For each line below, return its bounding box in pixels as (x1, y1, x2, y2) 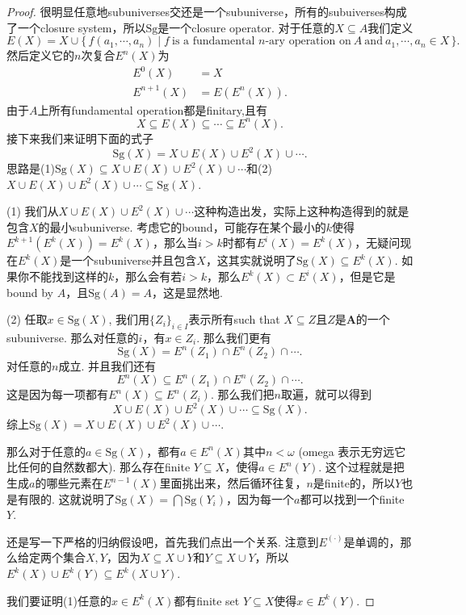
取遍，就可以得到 (280, 386, 372, 403)
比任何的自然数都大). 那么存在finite (6, 458, 191, 475)
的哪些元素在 (35, 475, 103, 492)
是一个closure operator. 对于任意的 (157, 19, 335, 36)
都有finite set (174, 592, 240, 609)
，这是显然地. (152, 283, 223, 300)
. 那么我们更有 (196, 328, 271, 345)
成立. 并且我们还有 (58, 358, 156, 374)
